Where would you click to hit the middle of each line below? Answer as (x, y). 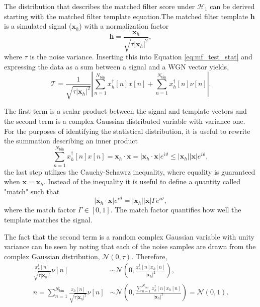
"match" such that (32, 191)
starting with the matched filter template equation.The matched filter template (126, 16)
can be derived (232, 6)
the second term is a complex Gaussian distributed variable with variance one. (125, 121)
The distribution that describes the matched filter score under (100, 6)
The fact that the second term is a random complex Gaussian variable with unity (129, 236)
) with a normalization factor (124, 26)
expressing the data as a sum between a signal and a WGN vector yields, (117, 66)
